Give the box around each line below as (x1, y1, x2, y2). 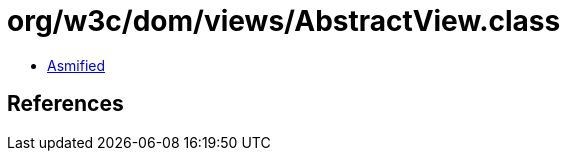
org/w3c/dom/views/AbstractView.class (7, 4, 561, 38)
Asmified (47, 56, 106, 74)
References (7, 91, 124, 117)
